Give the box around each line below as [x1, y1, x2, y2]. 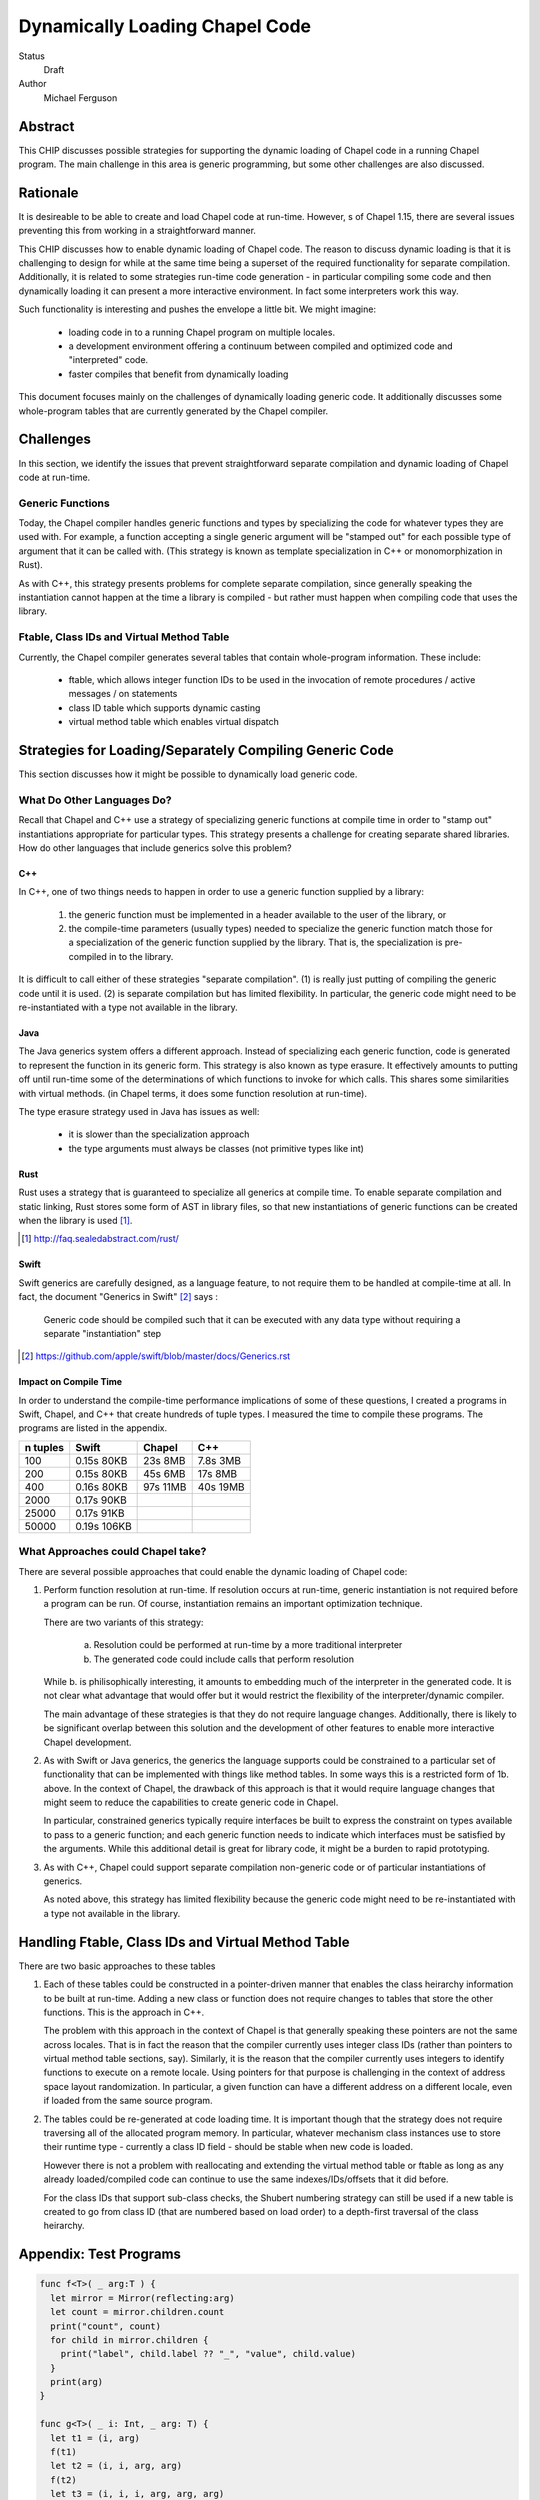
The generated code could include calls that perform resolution [93, 1653, 355, 1665]
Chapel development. [43, 1736, 132, 1748]
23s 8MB [143, 1453, 186, 1467]
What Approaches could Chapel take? [18, 1545, 207, 1559]
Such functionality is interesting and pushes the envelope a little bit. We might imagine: [18, 303, 377, 315]
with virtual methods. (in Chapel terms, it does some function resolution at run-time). [18, 1087, 367, 1099]
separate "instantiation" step [43, 1327, 162, 1339]
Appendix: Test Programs [18, 2246, 182, 2263]
